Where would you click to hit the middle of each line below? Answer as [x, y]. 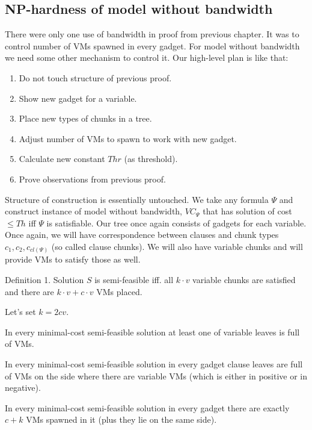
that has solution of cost [247, 211]
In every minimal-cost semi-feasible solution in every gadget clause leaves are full [154, 364]
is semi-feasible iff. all [134, 280]
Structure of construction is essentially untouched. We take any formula [137, 199]
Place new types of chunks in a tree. [85, 118]
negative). [23, 388]
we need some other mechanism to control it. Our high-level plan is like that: [147, 58]
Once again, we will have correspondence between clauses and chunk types [142, 235]
